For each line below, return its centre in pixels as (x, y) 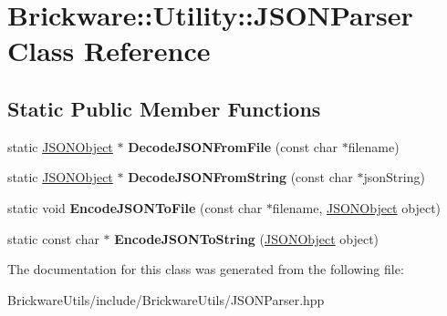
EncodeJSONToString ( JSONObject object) (247, 238)
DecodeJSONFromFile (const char (233, 146)
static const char (53, 238)
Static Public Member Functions (164, 108)
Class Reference (109, 51)
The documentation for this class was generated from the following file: (206, 269)
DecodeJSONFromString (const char (240, 177)
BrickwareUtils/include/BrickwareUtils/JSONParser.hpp (166, 299)
